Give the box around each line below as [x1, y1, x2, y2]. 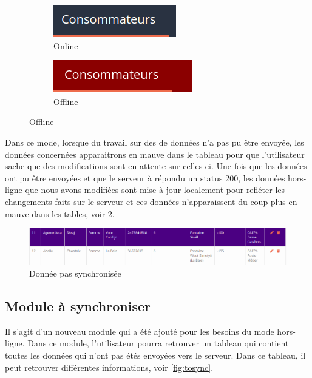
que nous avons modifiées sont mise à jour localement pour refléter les [25, 183, 285, 196]
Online [53, 39, 78, 52]
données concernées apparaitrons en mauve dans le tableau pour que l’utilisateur [5, 147, 305, 160]
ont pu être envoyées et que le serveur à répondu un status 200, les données [5, 171, 285, 184]
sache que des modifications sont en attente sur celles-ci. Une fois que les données [5, 160, 307, 172]
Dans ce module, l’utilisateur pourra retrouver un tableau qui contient [27, 337, 289, 349]
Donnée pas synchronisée [29, 266, 121, 279]
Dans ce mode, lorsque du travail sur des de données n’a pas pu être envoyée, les [5, 135, 304, 148]
